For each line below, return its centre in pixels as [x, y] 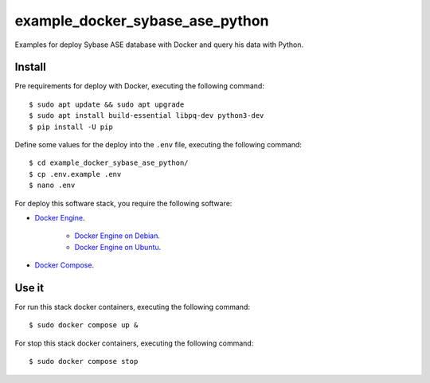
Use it [29, 288]
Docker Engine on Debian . [117, 236]
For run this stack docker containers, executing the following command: [133, 307]
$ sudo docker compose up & [84, 325]
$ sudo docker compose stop [84, 362]
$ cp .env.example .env [75, 174]
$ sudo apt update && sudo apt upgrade [107, 104]
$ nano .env [52, 186]
